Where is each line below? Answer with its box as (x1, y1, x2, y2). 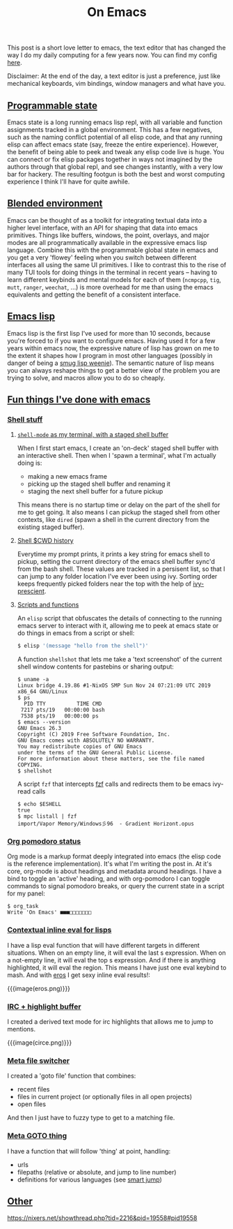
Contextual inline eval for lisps (7, 925, 112, 935)
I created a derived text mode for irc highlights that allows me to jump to (7, 1018, 214, 1026)
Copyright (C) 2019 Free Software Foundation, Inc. (17, 731, 170, 738)
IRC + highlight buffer (7, 1001, 81, 1011)
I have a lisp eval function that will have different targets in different (7, 941, 200, 949)
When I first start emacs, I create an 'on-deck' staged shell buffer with (17, 444, 219, 452)
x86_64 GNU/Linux (17, 688, 68, 695)
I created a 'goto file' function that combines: (7, 1072, 136, 1080)
